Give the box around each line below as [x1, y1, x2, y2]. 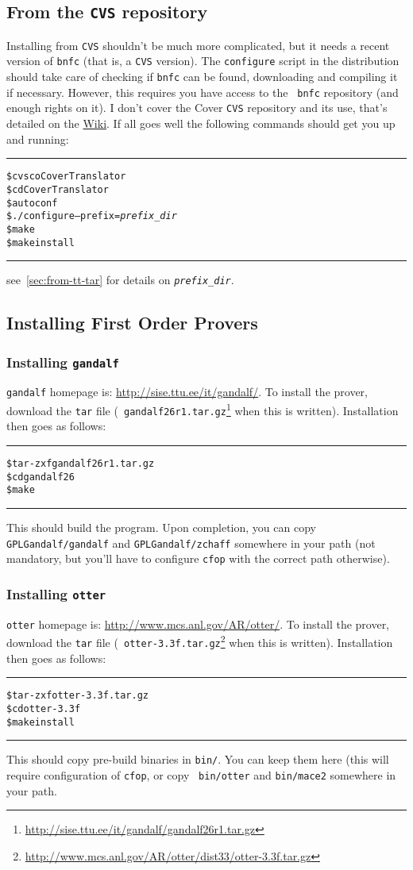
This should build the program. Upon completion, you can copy [6, 518, 316, 535]
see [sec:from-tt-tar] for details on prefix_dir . [6, 271, 234, 288]
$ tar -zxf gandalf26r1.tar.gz [6, 457, 155, 469]
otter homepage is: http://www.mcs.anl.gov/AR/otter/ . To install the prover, [6, 615, 390, 632]
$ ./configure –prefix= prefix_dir [6, 210, 177, 222]
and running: [6, 130, 69, 147]
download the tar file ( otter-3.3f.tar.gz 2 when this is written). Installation [6, 632, 393, 650]
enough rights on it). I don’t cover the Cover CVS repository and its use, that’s [6, 99, 388, 116]
